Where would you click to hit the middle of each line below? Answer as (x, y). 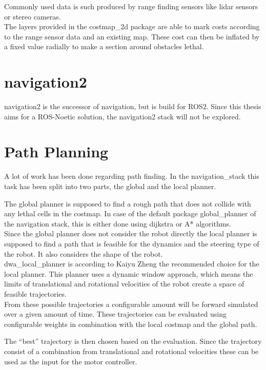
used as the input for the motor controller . (71, 361)
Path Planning (56, 151)
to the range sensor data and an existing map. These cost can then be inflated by (132, 36)
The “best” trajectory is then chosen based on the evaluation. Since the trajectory (133, 341)
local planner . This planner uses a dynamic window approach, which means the (129, 273)
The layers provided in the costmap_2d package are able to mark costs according (132, 26)
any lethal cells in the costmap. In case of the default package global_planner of (130, 213)
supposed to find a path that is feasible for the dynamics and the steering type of (132, 243)
